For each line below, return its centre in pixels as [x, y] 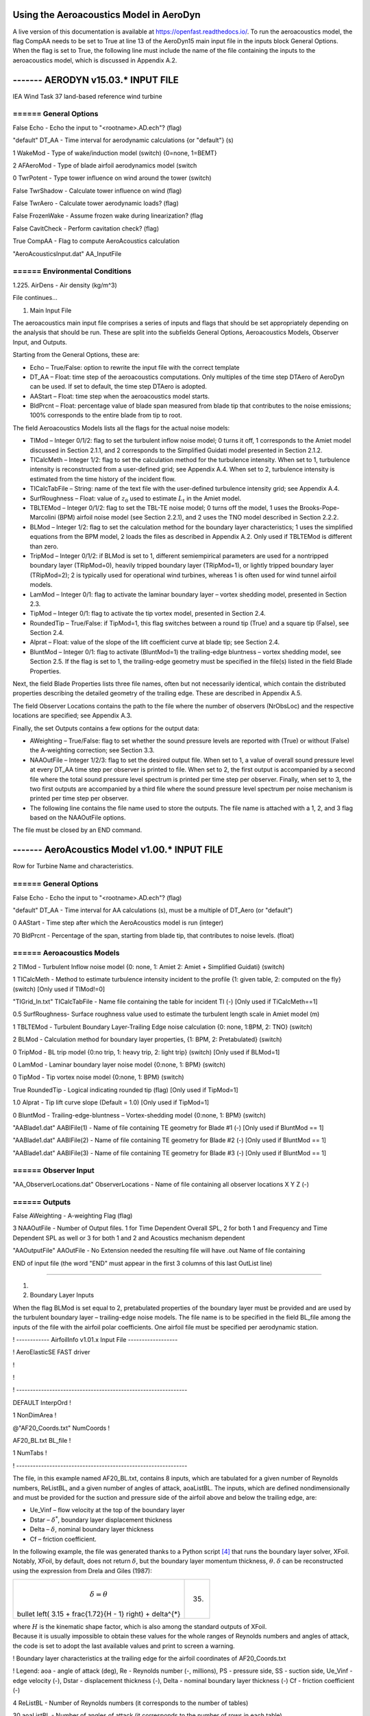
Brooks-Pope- [319, 507]
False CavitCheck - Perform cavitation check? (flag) [86, 228]
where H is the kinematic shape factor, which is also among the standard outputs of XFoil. [140, 1626]
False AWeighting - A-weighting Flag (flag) [73, 1216]
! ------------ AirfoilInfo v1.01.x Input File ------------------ [95, 1339]
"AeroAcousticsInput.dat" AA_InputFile [67, 253]
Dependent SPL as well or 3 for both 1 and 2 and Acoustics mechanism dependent [129, 1238]
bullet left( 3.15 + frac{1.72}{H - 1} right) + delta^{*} [99, 1614]
